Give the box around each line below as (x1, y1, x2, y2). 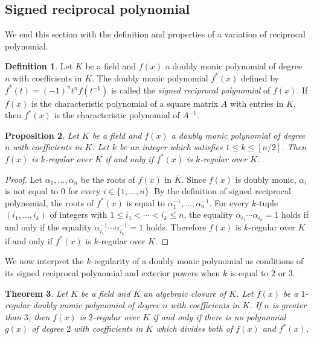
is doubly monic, (235, 173, 296, 185)
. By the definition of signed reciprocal (149, 185, 291, 197)
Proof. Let (5, 173, 42, 185)
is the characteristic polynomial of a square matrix (31, 97, 219, 109)
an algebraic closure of (143, 287, 226, 299)
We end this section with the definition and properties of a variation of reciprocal (5, 28, 306, 40)
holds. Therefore (146, 221, 207, 233)
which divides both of (156, 322, 233, 335)
